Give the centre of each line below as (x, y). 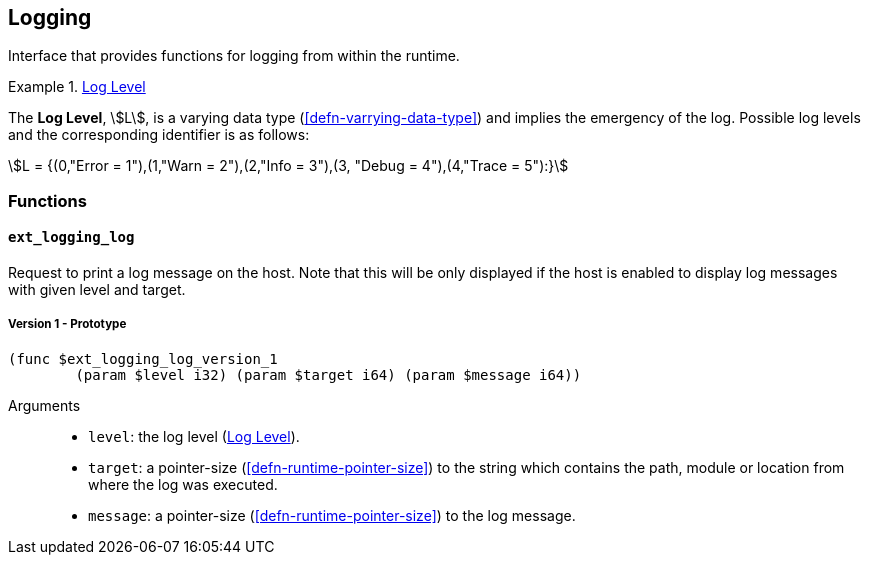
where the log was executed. (183, 484)
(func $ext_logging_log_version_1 (143, 358)
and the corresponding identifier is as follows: (159, 135)
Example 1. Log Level (77, 87)
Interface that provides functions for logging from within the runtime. (234, 56)
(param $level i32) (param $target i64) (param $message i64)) (328, 374)
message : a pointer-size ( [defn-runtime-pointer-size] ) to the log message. (332, 515)
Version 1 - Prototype (67, 324)
